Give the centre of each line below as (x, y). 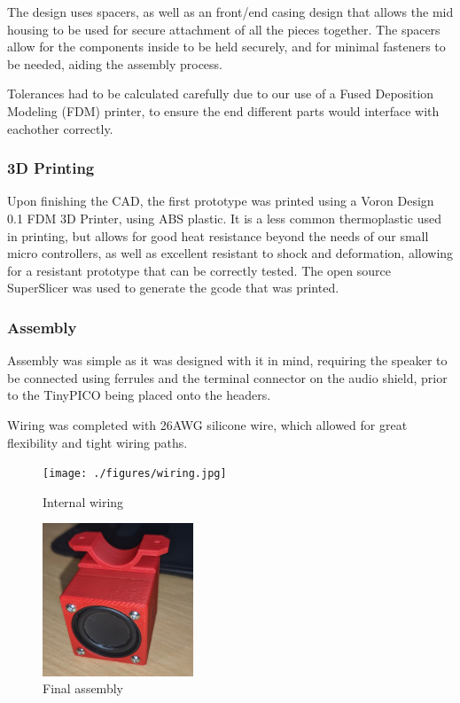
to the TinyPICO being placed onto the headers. (139, 395)
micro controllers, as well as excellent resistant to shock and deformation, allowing (230, 253)
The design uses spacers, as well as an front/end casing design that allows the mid (230, 12)
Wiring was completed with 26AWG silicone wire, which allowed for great (207, 424)
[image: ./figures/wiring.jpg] (135, 474)
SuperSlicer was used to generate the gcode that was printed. (173, 288)
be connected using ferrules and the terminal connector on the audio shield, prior (227, 377)
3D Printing (51, 168)
